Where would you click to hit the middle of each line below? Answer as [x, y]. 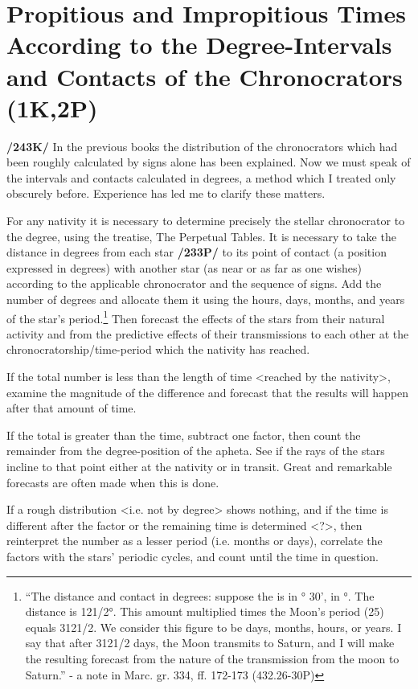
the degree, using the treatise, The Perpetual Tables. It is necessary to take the [201, 236]
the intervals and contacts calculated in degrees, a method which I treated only [201, 177]
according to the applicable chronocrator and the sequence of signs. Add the [194, 283]
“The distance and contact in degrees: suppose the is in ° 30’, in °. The [200, 595]
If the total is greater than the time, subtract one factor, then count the [184, 435]
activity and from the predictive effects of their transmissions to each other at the [208, 333]
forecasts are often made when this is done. [113, 482]
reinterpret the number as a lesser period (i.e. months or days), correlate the [195, 541]
